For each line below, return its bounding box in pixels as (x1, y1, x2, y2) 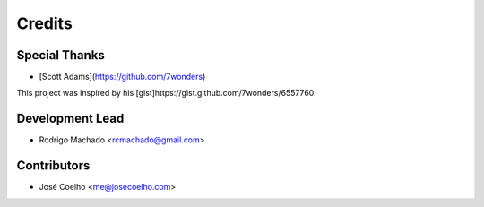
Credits (16, 13, 73, 33)
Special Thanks (16, 47, 105, 63)
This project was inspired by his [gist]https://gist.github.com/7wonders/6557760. (16, 88, 317, 99)
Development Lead (16, 111, 125, 126)
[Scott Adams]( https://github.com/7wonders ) (39, 72, 206, 82)
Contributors (16, 158, 91, 174)
